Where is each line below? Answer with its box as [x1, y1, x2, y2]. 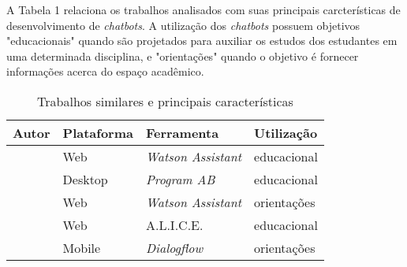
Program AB [145, 169, 215, 188]
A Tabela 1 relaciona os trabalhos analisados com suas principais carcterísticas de [6, 2, 401, 17]
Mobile [62, 238, 101, 257]
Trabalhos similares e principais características [37, 91, 293, 110]
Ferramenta [145, 123, 219, 142]
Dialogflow [145, 238, 203, 257]
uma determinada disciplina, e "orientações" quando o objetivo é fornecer [6, 47, 359, 64]
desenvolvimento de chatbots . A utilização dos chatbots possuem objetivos [6, 17, 360, 33]
